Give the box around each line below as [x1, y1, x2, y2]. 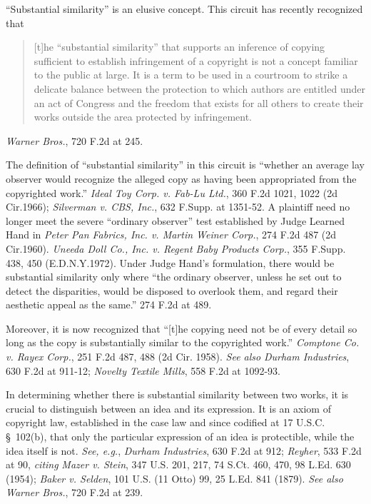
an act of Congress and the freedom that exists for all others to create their [34, 95, 364, 110]
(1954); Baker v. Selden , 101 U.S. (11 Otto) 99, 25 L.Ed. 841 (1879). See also [6, 470, 343, 485]
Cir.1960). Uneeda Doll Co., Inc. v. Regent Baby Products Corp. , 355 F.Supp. [6, 241, 346, 256]
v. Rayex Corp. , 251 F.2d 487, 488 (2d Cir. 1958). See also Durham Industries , [6, 349, 350, 364]
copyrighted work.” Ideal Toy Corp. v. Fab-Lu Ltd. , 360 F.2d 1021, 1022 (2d [6, 185, 337, 200]
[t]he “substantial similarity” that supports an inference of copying [34, 39, 325, 54]
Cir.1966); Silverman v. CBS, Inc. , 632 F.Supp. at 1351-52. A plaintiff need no [6, 199, 350, 214]
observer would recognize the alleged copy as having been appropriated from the [6, 171, 357, 186]
